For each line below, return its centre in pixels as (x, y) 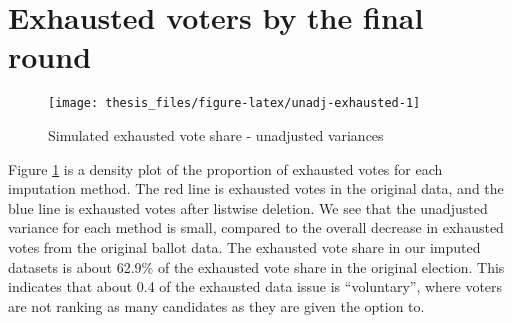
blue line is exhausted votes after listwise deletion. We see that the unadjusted (248, 207)
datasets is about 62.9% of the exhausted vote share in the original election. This (256, 266)
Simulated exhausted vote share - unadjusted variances (216, 134)
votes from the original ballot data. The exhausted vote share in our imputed (244, 246)
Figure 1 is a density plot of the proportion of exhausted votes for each (225, 168)
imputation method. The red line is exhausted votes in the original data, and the (256, 188)
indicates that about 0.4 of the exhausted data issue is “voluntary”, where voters (255, 286)
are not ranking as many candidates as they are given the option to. (216, 305)
